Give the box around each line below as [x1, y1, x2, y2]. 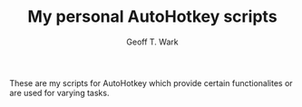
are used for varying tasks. [9, 87, 110, 98]
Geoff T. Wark [126, 36, 179, 47]
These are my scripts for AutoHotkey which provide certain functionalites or [9, 77, 293, 88]
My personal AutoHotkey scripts [26, 6, 278, 27]
